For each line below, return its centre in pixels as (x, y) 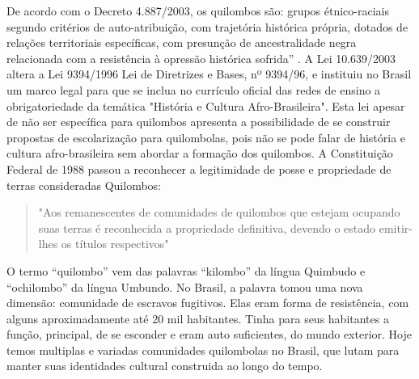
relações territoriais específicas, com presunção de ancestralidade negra (182, 42)
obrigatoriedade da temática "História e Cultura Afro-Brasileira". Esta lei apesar (206, 105)
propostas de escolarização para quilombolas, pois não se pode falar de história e (206, 137)
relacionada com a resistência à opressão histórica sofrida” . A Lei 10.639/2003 (201, 58)
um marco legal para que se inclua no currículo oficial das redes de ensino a (194, 89)
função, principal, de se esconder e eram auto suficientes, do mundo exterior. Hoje (209, 334)
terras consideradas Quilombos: (84, 185)
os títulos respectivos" (115, 244)
